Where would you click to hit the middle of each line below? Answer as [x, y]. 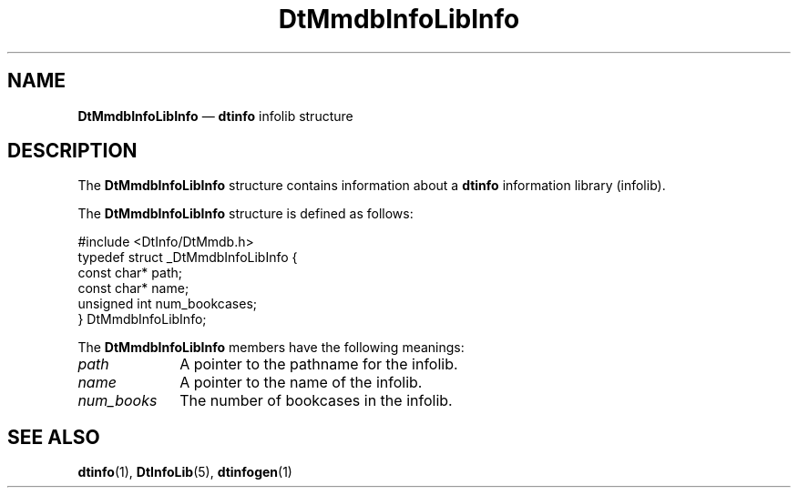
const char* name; [133, 288]
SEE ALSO [54, 437]
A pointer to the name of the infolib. [301, 383]
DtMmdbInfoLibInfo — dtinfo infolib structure [215, 116]
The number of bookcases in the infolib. [316, 401]
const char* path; [130, 273]
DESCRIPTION [72, 151]
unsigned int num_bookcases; [167, 304]
